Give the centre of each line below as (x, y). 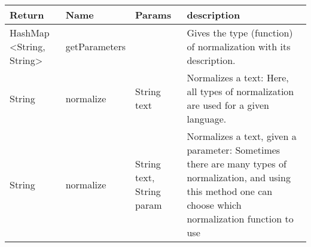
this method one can (230, 191)
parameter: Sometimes (234, 150)
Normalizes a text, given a (242, 136)
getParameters (96, 46)
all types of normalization (240, 91)
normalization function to (240, 219)
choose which (214, 205)
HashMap (30, 33)
